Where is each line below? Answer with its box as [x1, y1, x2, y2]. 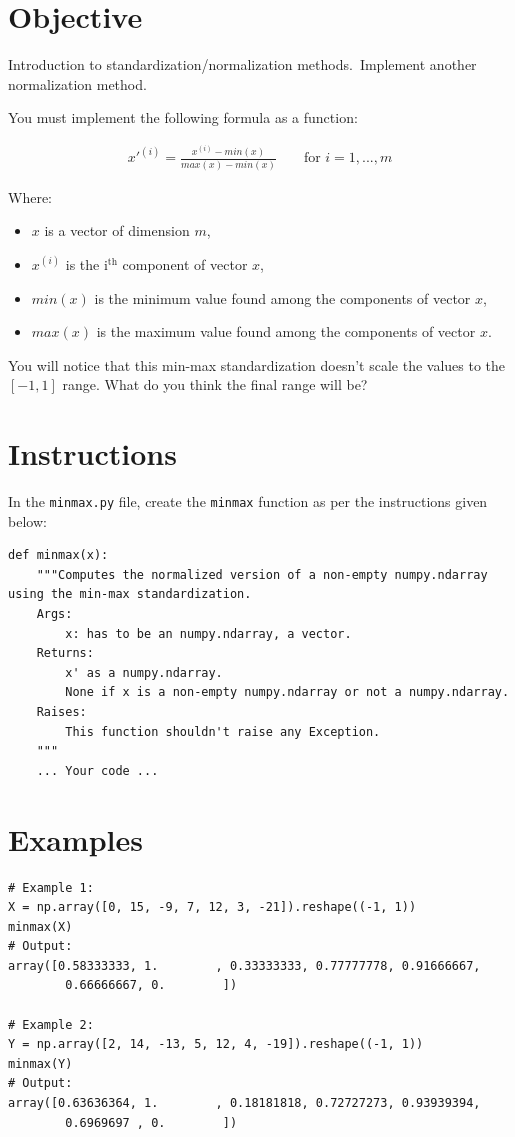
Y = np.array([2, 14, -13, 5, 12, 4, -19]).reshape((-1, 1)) [8, 1037, 424, 1052]
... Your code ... [36, 763, 159, 778]
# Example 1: [8, 880, 94, 895]
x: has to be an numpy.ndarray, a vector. [65, 626, 352, 641]
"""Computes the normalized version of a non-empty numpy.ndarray [36, 567, 488, 582]
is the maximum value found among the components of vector [96, 321, 476, 342]
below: [8, 510, 47, 531]
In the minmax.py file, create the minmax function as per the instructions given [8, 491, 488, 512]
